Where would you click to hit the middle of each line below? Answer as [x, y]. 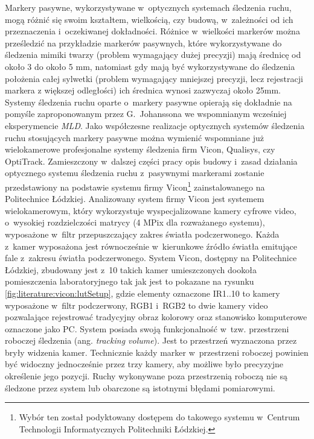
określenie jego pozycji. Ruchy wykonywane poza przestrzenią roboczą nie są [146, 376]
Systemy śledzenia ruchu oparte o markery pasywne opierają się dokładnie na [149, 102]
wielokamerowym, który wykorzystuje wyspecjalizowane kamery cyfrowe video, [151, 210]
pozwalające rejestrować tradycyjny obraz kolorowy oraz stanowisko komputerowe [156, 317]
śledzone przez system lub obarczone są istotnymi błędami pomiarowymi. [140, 387]
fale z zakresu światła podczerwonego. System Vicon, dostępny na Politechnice [151, 258]
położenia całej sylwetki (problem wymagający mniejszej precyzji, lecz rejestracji [154, 78]
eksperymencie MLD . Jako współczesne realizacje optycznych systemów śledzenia [155, 125]
